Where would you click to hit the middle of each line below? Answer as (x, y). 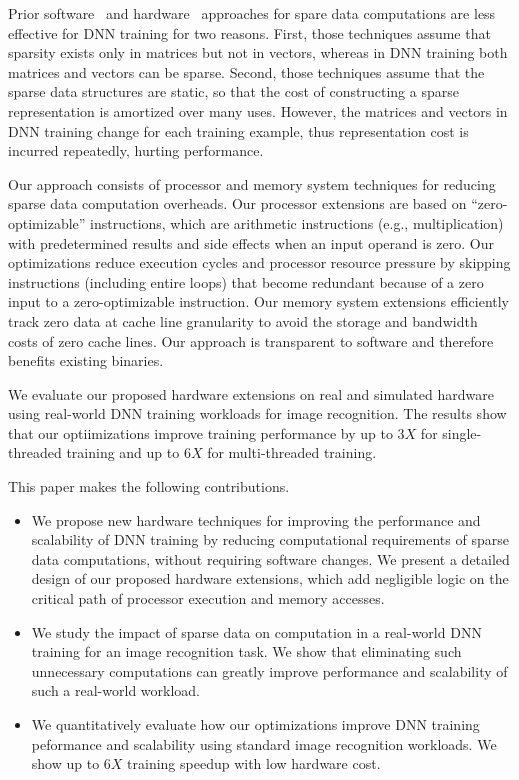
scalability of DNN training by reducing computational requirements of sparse (270, 539)
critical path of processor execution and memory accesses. (208, 598)
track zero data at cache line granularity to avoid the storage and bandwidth (243, 320)
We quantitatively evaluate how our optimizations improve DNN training (255, 724)
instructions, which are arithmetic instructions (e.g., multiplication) (297, 222)
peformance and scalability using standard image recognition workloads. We (264, 743)
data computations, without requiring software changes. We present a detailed (270, 558)
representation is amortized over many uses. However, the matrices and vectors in (258, 110)
